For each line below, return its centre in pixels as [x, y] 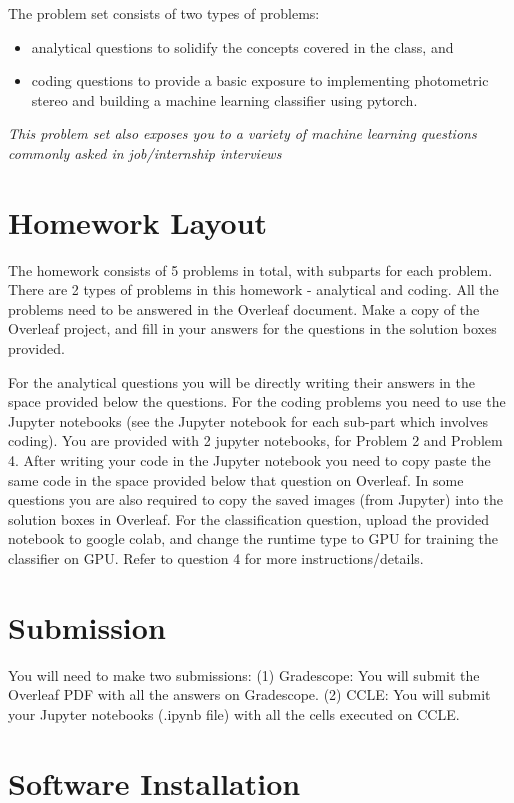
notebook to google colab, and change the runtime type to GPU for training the [253, 538]
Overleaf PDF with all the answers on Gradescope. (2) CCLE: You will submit [249, 694]
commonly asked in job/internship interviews [145, 152]
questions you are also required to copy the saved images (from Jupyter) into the [256, 499]
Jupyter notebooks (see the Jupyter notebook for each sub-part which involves [248, 420]
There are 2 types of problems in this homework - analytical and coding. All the [253, 289]
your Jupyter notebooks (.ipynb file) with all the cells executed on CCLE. [234, 713]
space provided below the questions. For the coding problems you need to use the [257, 401]
